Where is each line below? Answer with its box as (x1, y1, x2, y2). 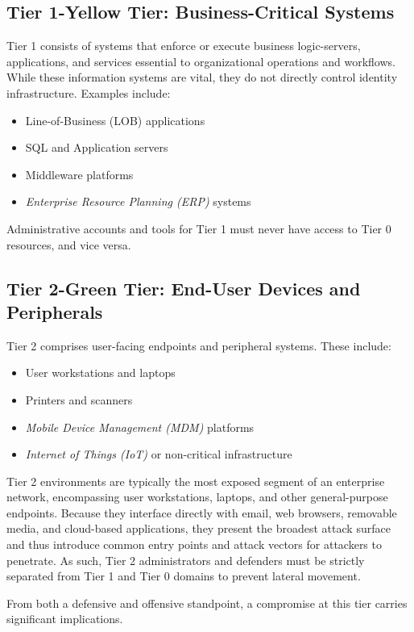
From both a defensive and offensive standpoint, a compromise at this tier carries (6, 594, 408, 611)
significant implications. (6, 610, 123, 627)
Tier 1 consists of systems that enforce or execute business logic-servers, (6, 37, 361, 54)
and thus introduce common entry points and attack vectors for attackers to (6, 536, 382, 553)
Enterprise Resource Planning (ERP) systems (25, 193, 251, 210)
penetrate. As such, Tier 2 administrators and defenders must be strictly (6, 551, 365, 568)
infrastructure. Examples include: (6, 84, 171, 101)
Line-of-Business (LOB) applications (25, 111, 205, 128)
